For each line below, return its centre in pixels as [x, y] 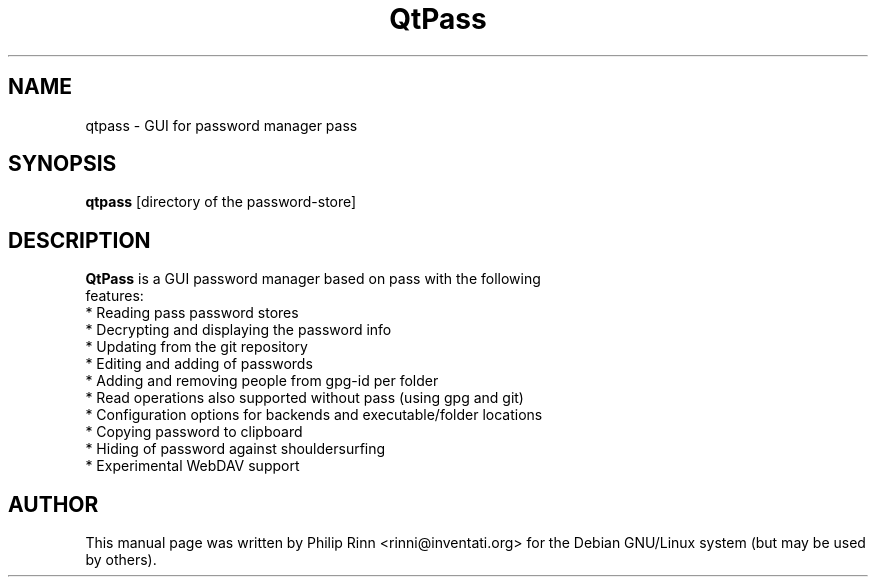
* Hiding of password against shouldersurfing [235, 449]
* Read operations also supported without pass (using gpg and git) [304, 398]
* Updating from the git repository [196, 347]
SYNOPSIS [62, 164]
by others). [121, 560]
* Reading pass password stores [192, 313]
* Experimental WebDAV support [192, 466]
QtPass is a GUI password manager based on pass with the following [313, 279]
